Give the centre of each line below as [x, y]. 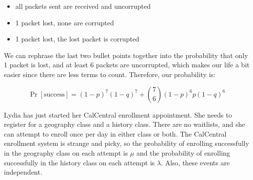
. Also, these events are [195, 162]
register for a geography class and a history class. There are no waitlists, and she [125, 124]
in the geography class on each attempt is [66, 152]
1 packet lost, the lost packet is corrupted [77, 39]
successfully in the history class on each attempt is [79, 162]
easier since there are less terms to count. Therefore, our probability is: [110, 74]
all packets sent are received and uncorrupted [83, 6]
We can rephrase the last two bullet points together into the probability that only [126, 55]
